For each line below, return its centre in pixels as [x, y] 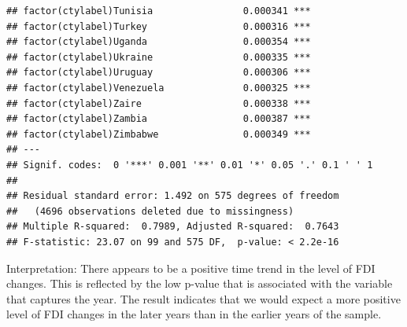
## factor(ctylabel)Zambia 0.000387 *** [159, 119]
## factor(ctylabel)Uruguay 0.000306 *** [159, 73]
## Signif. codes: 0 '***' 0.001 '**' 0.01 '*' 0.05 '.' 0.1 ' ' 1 [190, 165]
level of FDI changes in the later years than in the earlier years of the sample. [194, 314]
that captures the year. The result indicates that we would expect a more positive [203, 298]
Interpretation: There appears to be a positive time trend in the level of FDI [191, 268]
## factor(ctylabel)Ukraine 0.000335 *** [159, 57]
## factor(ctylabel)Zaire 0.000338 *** [159, 103]
